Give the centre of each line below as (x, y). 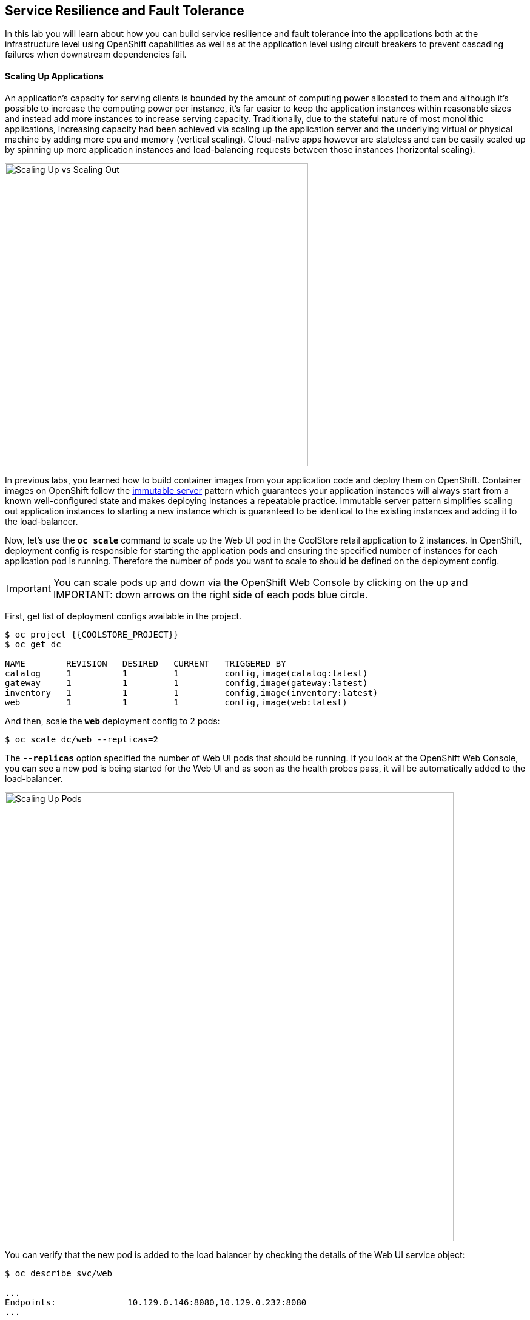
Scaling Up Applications (54, 76)
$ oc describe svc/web (59, 1273)
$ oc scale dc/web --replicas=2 (82, 739)
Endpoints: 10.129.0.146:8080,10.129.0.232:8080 (156, 1302)
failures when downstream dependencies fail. (96, 55)
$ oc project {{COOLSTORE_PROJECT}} (92, 634)
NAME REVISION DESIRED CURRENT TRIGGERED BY (146, 663)
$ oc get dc (33, 644)
